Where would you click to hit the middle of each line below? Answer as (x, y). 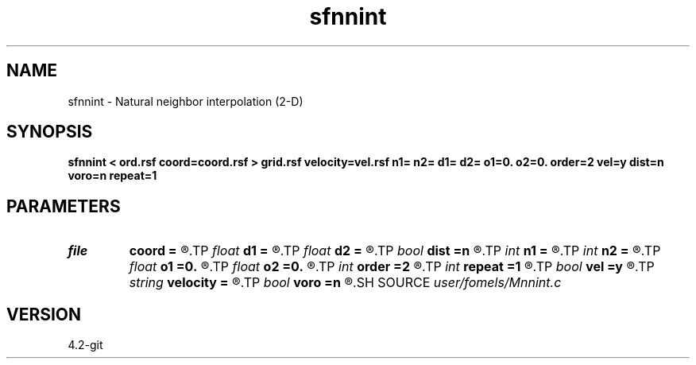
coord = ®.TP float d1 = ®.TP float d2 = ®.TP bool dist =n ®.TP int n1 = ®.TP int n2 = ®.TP (395, 251)
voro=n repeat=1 (112, 176)
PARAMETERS (64, 206)
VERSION (44, 314)
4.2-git (85, 345)
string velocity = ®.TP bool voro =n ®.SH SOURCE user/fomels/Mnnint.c (345, 283)
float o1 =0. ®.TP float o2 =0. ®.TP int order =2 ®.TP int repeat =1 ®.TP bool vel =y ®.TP (392, 267)
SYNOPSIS (50, 132)
